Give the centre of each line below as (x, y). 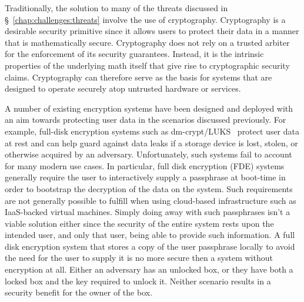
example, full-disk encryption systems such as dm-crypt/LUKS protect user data (152, 131)
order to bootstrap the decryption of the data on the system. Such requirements (149, 188)
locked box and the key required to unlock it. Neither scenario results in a (138, 281)
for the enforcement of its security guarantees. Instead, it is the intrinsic (134, 54)
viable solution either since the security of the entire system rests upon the (139, 223)
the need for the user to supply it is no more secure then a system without (139, 258)
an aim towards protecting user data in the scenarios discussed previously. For (146, 120)
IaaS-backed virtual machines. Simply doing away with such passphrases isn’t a (148, 212)
